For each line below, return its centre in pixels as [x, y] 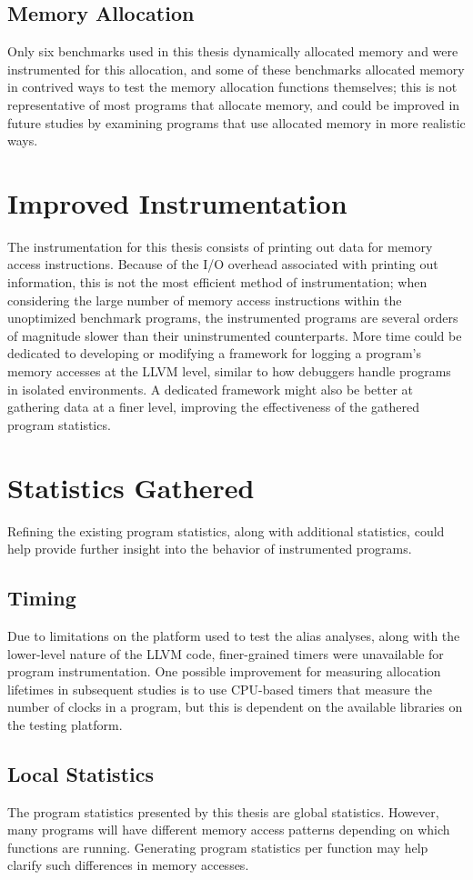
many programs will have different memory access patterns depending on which [229, 830]
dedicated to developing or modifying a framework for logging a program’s [214, 353]
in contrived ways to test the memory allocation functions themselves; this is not [232, 87]
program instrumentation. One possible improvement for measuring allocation [224, 671]
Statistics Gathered [131, 487]
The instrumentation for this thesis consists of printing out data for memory [220, 246]
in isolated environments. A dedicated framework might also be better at [211, 389]
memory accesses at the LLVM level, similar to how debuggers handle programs [229, 371]
